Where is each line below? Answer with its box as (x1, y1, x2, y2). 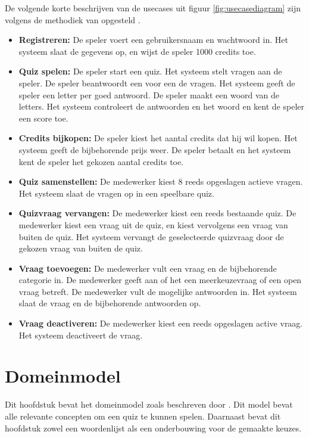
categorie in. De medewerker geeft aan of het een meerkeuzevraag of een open (18, 274, 302, 286)
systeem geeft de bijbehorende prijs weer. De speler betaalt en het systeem (18, 143, 291, 156)
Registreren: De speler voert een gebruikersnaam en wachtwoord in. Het (18, 33, 288, 46)
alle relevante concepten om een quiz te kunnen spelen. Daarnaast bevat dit (5, 409, 281, 422)
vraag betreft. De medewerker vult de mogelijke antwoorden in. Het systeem (18, 285, 297, 297)
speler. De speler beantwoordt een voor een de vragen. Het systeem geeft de (18, 76, 295, 89)
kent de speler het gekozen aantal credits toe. (18, 155, 184, 167)
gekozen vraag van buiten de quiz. (18, 242, 143, 254)
